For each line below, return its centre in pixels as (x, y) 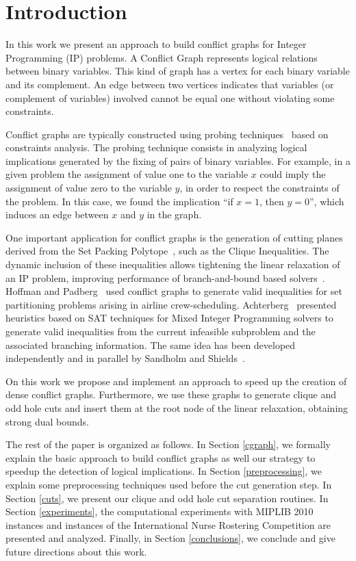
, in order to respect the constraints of (259, 188)
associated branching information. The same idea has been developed (151, 344)
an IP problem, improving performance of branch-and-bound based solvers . (165, 277)
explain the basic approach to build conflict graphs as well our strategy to (161, 457)
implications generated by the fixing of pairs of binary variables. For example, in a (178, 160)
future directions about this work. (76, 551)
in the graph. (174, 214)
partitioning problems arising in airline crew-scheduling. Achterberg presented (171, 304)
